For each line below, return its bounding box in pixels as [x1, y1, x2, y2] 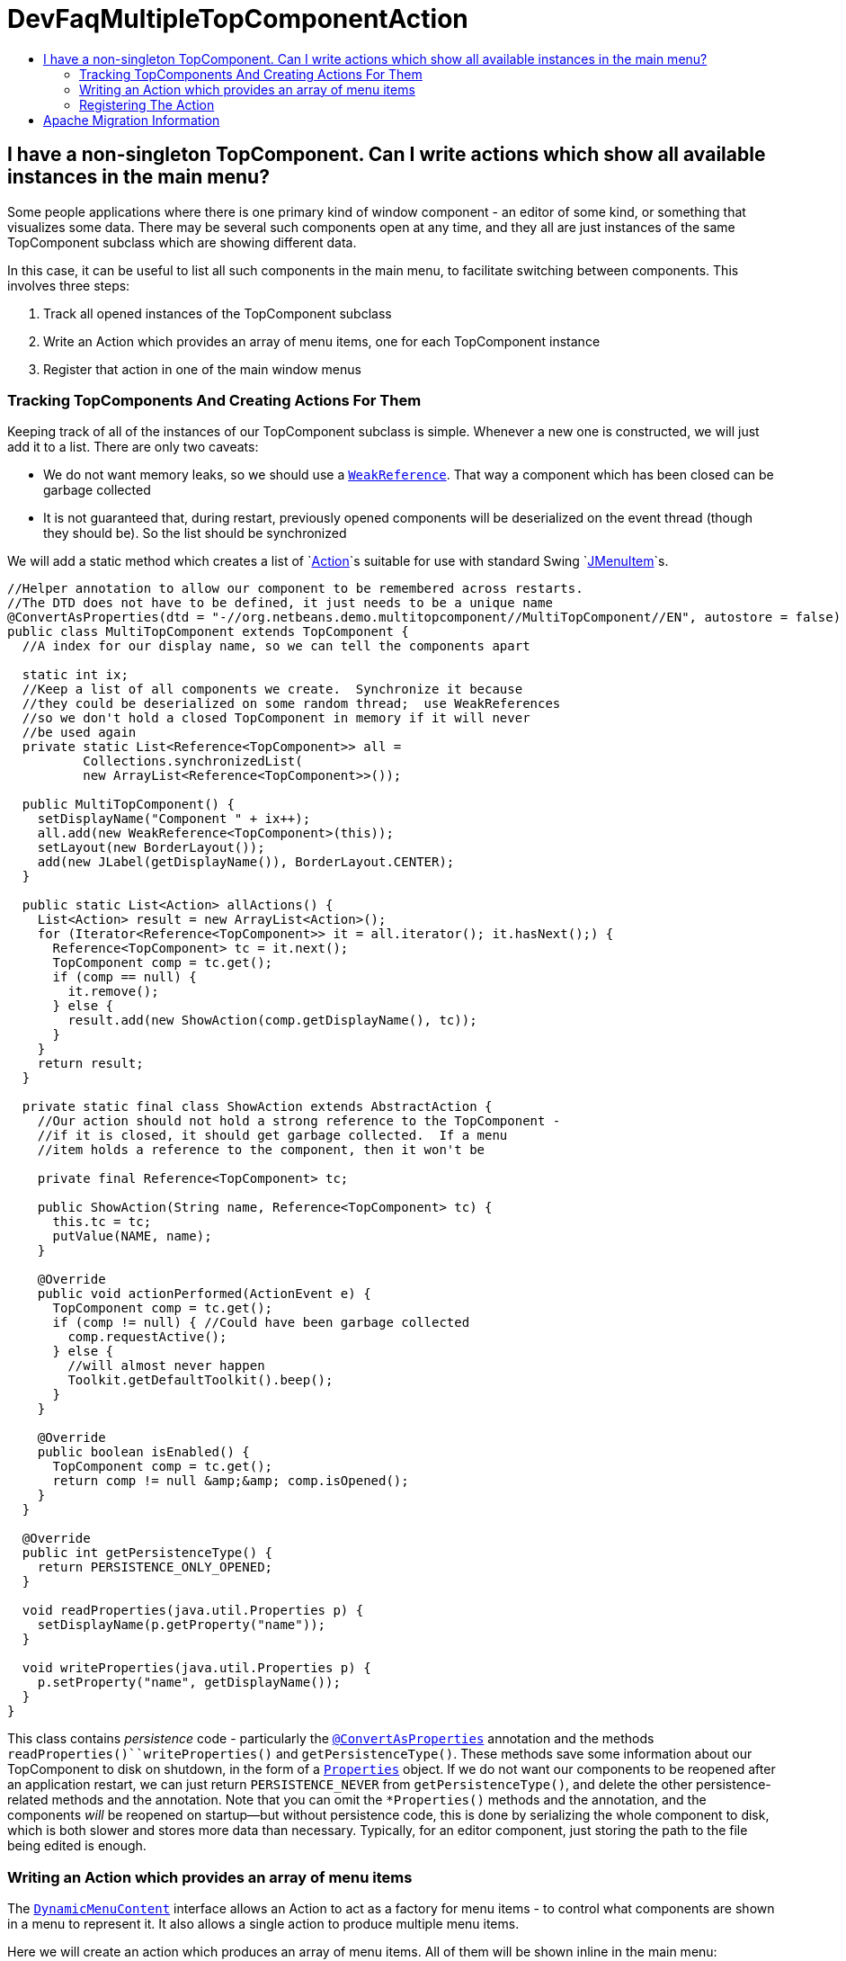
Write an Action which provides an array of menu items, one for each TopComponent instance [43, 333, 601, 349]
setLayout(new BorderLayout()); [37, 840, 265, 855]
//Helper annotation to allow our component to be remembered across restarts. [7, 581, 583, 596]
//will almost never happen [67, 1358, 265, 1374]
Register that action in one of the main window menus [43, 361, 361, 377]
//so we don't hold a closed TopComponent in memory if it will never [22, 711, 530, 726]
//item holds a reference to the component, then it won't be [37, 1142, 485, 1158]
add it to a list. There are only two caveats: [7, 439, 259, 455]
